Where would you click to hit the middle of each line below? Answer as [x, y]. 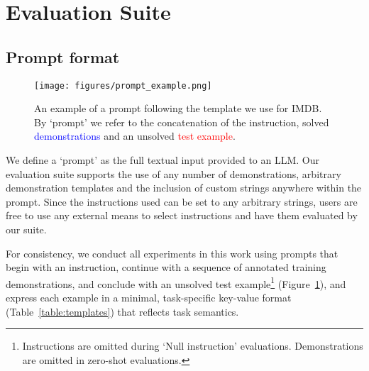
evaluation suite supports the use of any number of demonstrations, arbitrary [174, 173]
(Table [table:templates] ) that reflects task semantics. [122, 311]
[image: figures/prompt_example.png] [123, 85]
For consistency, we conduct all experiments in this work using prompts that [172, 253]
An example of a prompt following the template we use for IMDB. [178, 108]
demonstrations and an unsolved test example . [135, 136]
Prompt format [63, 56]
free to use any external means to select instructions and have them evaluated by [182, 215]
